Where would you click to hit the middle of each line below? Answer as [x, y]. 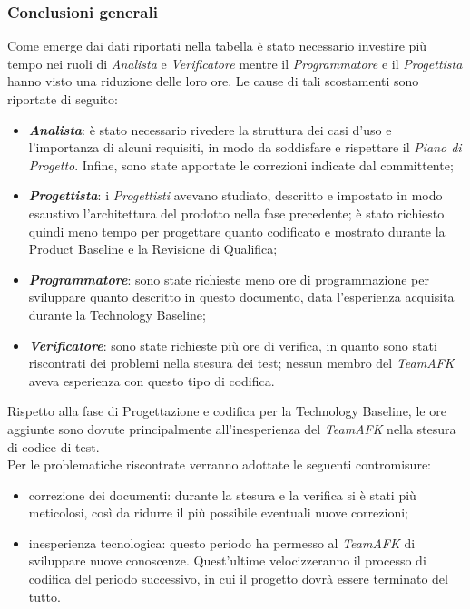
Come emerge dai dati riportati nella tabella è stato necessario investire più [217, 46]
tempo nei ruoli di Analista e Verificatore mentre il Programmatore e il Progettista [235, 63]
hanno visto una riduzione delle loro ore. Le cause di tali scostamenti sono [213, 81]
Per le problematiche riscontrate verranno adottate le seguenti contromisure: [219, 464]
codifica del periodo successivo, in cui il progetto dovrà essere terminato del [238, 579]
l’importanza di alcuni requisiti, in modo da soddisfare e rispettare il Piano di [245, 147]
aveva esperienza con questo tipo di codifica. [152, 380]
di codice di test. [54, 446]
